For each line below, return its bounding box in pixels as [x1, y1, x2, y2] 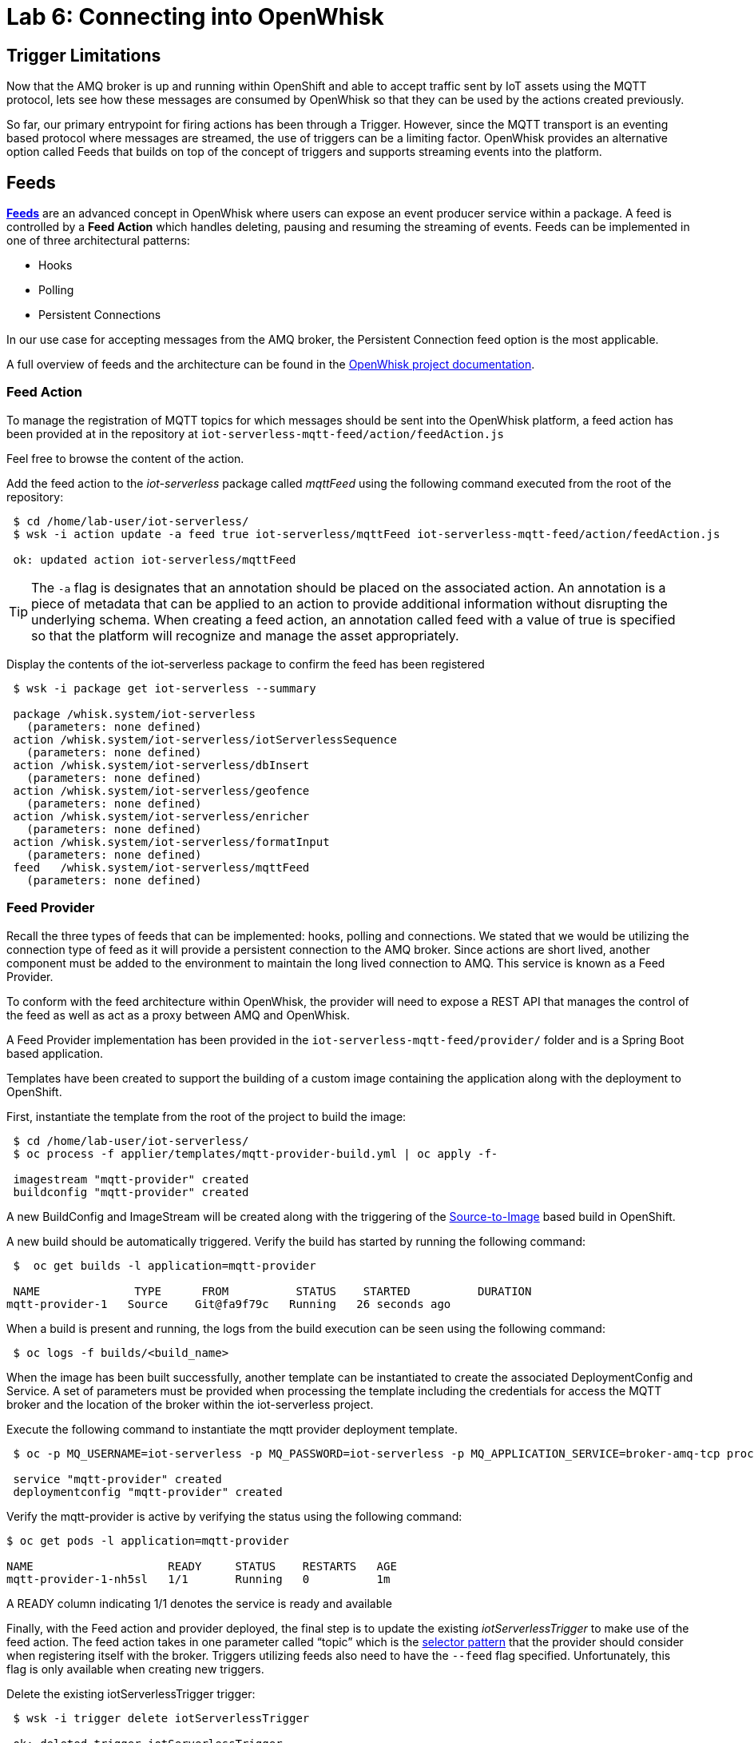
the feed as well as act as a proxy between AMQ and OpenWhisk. [6, 1007, 350, 1022]
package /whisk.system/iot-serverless [13, 707, 256, 720]
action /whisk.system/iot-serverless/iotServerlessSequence [13, 732, 397, 746]
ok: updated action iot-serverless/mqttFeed [13, 552, 296, 566]
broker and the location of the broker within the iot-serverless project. [6, 1397, 374, 1411]
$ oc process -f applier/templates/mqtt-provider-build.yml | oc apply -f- [13, 1147, 498, 1160]
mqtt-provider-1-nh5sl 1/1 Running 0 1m [6, 1572, 391, 1585]
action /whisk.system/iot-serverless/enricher [13, 809, 310, 823]
